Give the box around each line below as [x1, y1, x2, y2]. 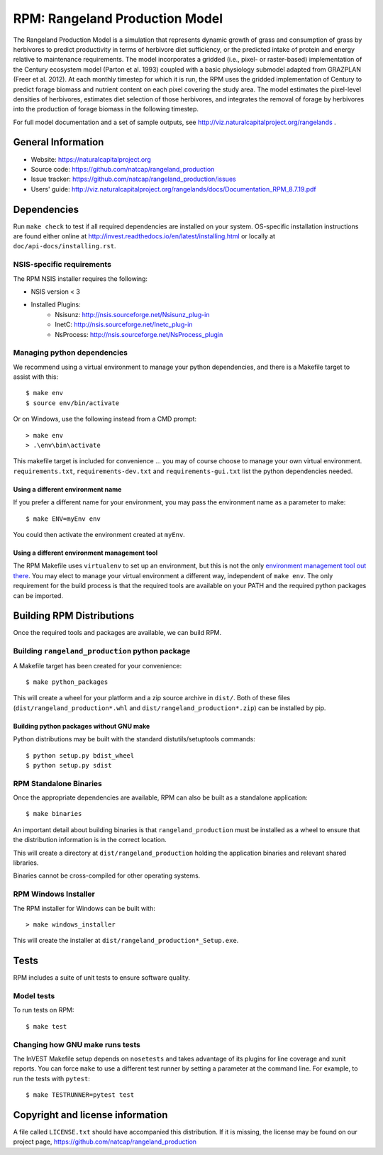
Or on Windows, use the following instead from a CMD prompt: [13, 415, 197, 424]
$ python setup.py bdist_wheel [26, 751, 135, 759]
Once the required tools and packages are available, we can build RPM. [13, 629, 222, 637]
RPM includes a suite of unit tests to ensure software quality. [13, 973, 191, 982]
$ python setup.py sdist [26, 761, 112, 769]
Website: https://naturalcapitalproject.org [30, 155, 152, 163]
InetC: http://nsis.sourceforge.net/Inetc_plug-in [55, 320, 193, 329]
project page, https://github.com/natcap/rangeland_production [13, 1137, 197, 1146]
